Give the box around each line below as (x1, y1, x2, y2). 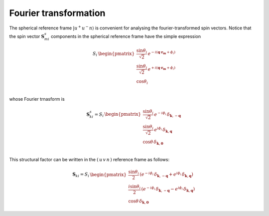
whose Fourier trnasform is (9, 96, 65, 102)
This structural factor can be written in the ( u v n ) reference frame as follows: (9, 156, 169, 162)
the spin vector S (9, 33, 45, 39)
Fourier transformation (9, 7, 106, 18)
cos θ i (136, 79, 148, 85)
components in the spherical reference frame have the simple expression (50, 33, 201, 39)
